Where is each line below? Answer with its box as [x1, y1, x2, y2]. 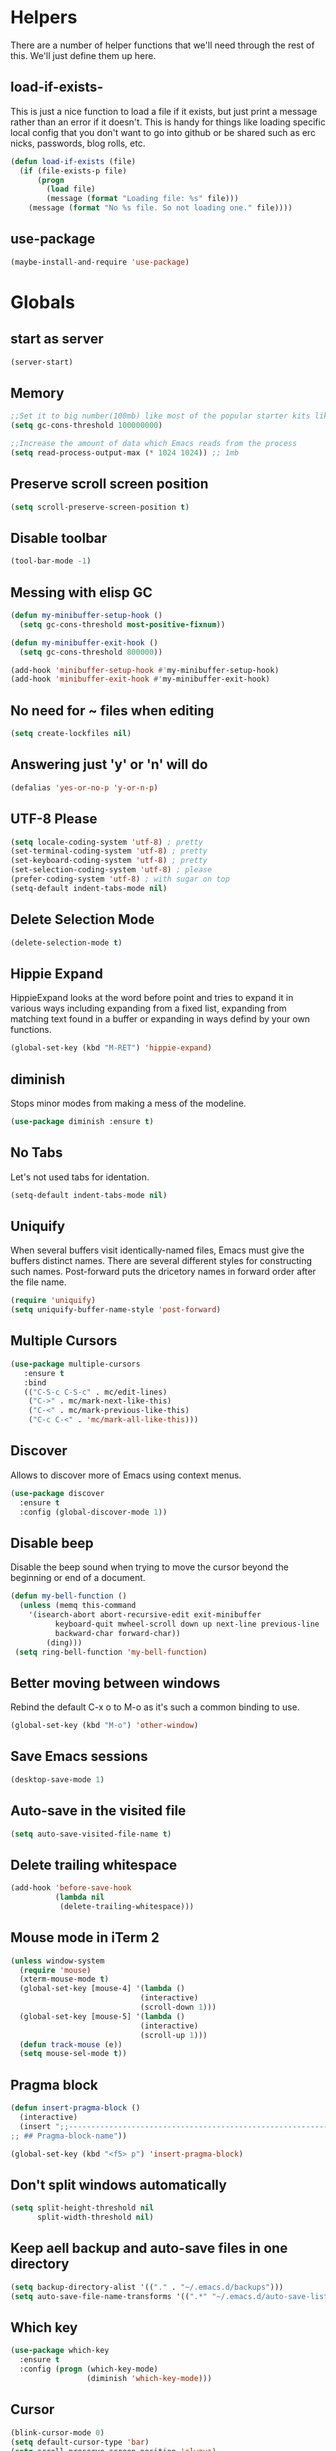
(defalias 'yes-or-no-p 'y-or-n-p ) [10, 782, 159, 793]
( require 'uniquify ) [10, 1296, 97, 1306]
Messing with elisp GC [10, 584, 153, 601]
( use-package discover [10, 1488, 105, 1498]
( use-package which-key [10, 2346, 110, 2356]
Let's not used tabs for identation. [10, 1171, 150, 1183]
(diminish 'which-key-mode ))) [86, 2374, 213, 2384]
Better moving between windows [10, 1674, 221, 1691]
